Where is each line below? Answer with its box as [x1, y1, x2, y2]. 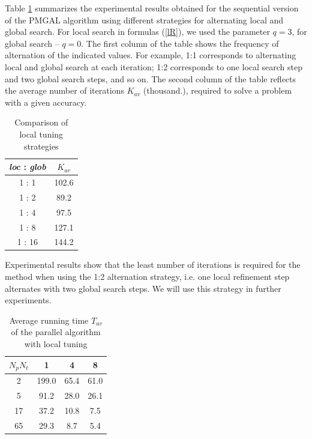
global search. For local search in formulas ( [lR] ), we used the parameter [5, 25, 270, 38]
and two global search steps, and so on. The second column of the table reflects [5, 72, 296, 85]
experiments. [5, 294, 52, 306]
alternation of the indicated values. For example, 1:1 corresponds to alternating [5, 49, 296, 61]
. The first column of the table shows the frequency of [81, 37, 279, 49]
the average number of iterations [5, 84, 124, 97]
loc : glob [9, 160, 46, 173]
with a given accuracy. [5, 95, 87, 108]
